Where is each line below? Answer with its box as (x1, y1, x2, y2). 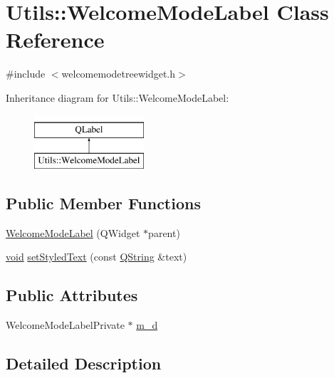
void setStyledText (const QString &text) (6, 249, 187, 264)
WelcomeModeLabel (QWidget (6, 225, 140, 240)
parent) (148, 225, 180, 240)
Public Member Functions (6, 192, 201, 214)
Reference (6, 25, 105, 54)
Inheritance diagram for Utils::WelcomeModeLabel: (6, 90, 229, 105)
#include (6, 66, 46, 81)
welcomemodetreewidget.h (61, 66, 176, 81)
